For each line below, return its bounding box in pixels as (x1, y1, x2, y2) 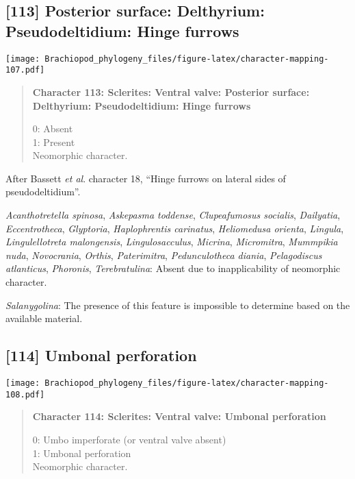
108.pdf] (5, 389, 45, 400)
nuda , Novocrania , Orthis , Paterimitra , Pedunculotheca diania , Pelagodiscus (5, 247, 322, 262)
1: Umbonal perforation (32, 445, 131, 460)
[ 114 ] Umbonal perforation (5, 345, 197, 366)
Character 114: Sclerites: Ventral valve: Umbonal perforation (32, 409, 326, 423)
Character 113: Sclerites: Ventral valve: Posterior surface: (32, 84, 310, 99)
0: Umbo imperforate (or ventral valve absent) (32, 432, 226, 446)
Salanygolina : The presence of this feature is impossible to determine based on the (5, 297, 350, 312)
